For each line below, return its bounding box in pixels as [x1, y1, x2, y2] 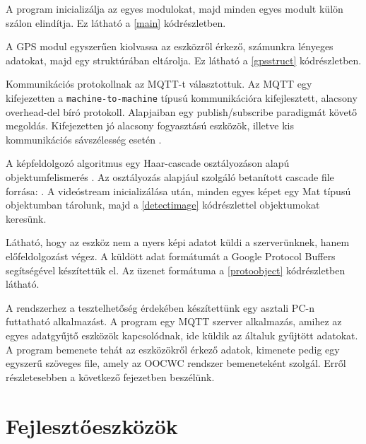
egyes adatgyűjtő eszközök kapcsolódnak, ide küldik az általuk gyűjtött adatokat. [6, 327, 358, 342]
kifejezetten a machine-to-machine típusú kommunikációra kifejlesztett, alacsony [6, 90, 358, 105]
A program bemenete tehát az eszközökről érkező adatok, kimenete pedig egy [6, 341, 340, 356]
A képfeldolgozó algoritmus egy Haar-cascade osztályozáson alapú [6, 156, 290, 170]
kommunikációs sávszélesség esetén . [6, 132, 162, 146]
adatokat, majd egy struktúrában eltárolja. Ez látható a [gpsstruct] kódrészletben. [6, 52, 362, 67]
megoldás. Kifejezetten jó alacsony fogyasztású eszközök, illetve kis [6, 118, 294, 133]
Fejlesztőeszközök [6, 411, 178, 440]
